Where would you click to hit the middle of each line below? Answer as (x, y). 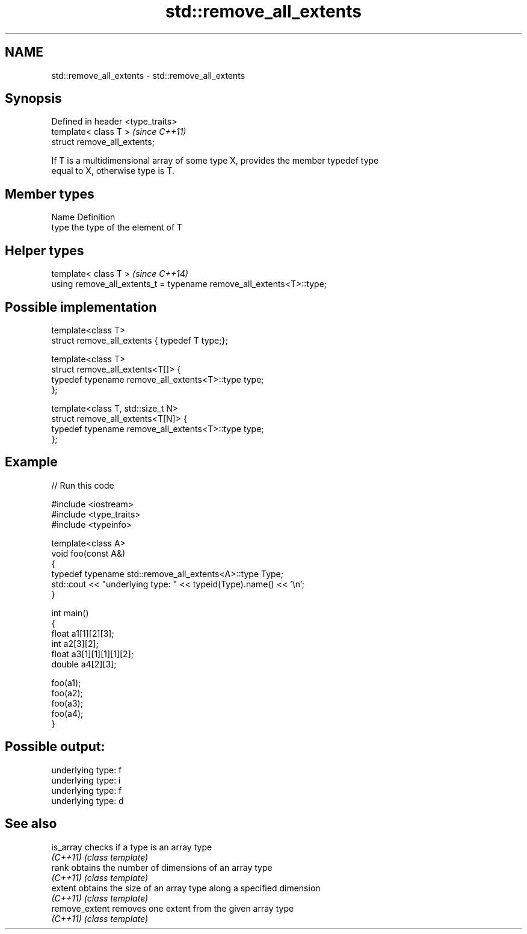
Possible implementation (81, 307)
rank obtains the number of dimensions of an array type (162, 867)
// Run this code (83, 485)
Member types (50, 194)
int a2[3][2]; (75, 643)
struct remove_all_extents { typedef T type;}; (140, 340)
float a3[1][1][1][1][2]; (92, 654)
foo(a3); (67, 703)
